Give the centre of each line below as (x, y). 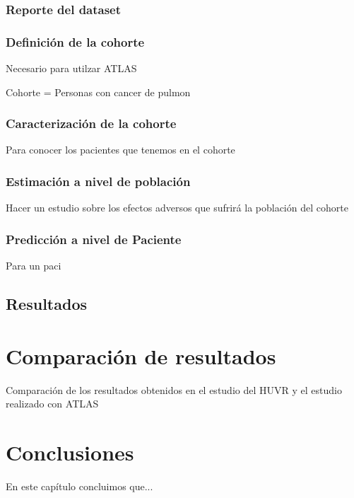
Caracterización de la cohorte (91, 123)
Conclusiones (70, 452)
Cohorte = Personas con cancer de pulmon (98, 92)
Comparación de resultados (141, 355)
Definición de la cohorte (75, 41)
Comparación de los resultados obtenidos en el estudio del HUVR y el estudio (174, 389)
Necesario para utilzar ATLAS (71, 68)
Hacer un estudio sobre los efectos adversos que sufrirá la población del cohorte (177, 208)
